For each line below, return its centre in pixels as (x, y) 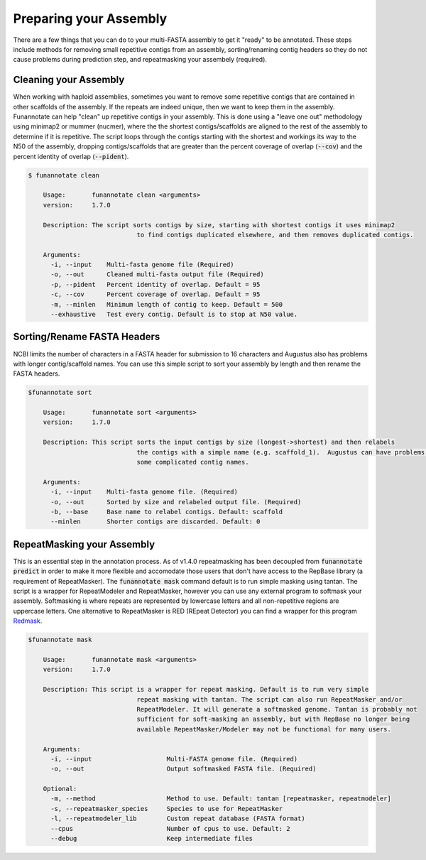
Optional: (60, 789)
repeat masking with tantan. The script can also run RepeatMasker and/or (269, 699)
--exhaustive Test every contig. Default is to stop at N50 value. (174, 315)
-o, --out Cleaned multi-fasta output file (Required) (157, 274)
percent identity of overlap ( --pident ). (71, 156)
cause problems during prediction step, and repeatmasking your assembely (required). (140, 60)
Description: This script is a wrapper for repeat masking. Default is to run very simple (206, 690)
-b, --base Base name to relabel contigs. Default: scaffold (167, 512)
